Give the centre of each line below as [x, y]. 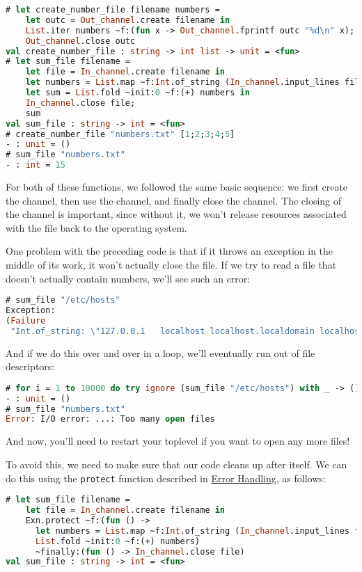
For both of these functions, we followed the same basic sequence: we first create [177, 186]
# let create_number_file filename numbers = [113, 10]
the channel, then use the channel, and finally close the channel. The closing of [174, 200]
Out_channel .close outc [80, 41]
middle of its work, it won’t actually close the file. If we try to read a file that [171, 264]
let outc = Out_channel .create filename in [128, 20]
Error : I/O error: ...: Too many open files [110, 419]
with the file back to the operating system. [96, 227]
